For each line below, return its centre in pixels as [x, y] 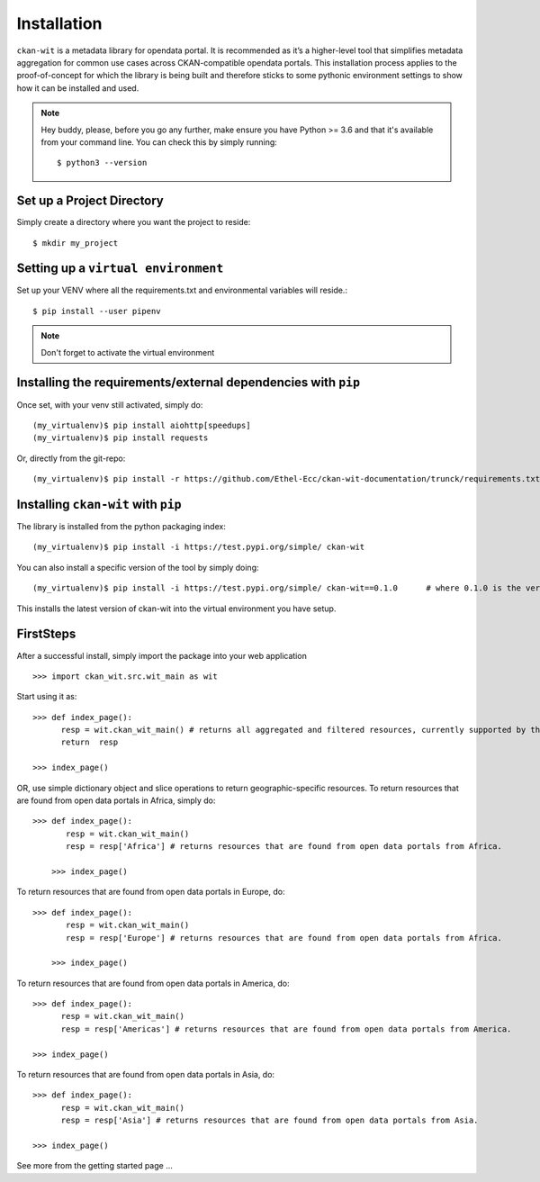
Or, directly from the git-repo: [71, 458]
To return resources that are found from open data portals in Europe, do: [151, 892]
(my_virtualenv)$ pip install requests [121, 438]
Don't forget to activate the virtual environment [128, 352]
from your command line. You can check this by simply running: [159, 142]
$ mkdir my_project [76, 243]
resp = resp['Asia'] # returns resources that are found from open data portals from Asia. [270, 1120]
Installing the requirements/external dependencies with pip [188, 383]
